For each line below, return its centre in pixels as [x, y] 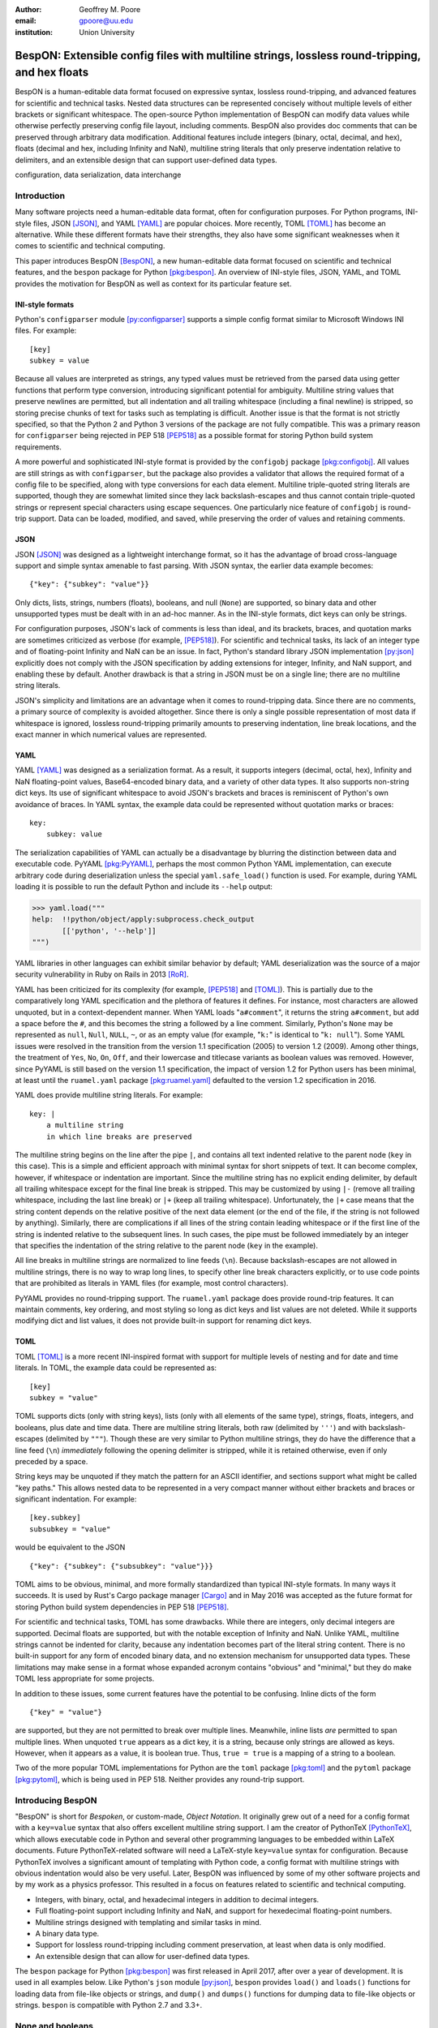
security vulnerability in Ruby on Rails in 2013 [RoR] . [102, 974]
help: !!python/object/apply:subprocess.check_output [143, 919]
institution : [34, 32]
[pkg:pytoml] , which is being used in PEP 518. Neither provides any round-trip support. [160, 1779]
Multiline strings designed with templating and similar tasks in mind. [148, 1922]
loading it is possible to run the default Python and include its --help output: [144, 886]
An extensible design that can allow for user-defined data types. [143, 1956]
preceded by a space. [52, 1461]
